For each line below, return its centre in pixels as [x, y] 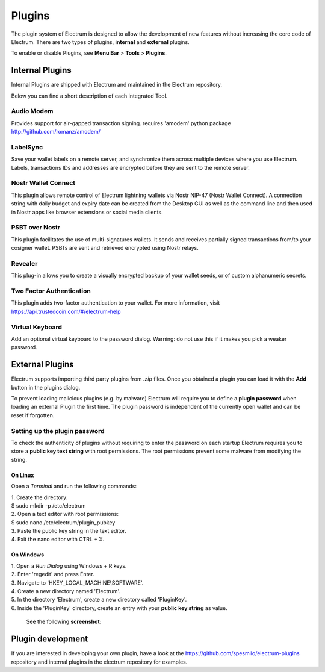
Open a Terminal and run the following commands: [74, 486]
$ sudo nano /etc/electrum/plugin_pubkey [63, 522]
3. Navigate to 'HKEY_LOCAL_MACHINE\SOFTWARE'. [77, 583]
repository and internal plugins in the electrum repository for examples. [99, 662]
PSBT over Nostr [36, 228]
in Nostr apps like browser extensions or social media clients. [87, 212]
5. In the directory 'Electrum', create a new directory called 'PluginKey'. [99, 600]
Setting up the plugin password [58, 431]
